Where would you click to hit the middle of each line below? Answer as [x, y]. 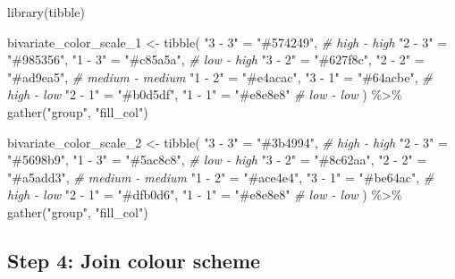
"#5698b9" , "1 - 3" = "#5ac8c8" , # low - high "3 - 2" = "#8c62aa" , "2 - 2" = [217, 160]
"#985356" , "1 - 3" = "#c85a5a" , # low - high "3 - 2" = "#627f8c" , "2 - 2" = [216, 59]
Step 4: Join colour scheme [134, 260]
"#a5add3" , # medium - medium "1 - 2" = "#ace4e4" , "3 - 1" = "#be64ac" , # [221, 177]
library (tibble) [46, 12]
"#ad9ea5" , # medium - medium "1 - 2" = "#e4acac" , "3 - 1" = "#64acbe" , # [220, 76]
